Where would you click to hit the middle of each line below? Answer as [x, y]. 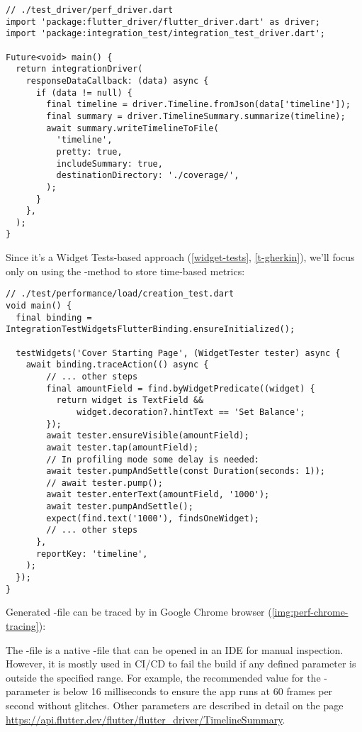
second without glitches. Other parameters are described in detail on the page [175, 705]
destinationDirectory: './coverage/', [148, 176]
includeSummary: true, [109, 163]
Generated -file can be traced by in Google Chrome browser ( [139, 612]
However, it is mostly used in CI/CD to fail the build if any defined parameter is [181, 664]
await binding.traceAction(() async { [117, 365]
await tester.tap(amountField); [123, 447]
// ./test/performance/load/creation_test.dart [120, 294]
